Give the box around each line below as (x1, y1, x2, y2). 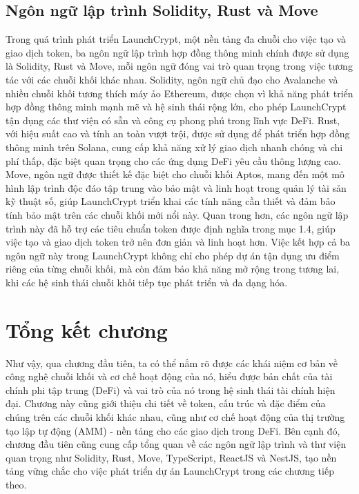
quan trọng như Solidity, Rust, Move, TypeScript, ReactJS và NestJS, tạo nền (6, 450, 337, 464)
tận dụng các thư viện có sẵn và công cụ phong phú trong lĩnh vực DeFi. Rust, (6, 112, 340, 127)
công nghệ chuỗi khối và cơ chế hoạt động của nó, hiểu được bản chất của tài (6, 369, 333, 384)
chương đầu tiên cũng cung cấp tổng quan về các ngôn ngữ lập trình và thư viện (6, 437, 347, 451)
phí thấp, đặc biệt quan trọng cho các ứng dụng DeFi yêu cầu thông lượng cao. (6, 153, 341, 168)
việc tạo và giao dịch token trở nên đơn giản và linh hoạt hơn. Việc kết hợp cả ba (6, 235, 350, 249)
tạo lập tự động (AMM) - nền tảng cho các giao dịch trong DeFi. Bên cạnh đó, (6, 423, 340, 437)
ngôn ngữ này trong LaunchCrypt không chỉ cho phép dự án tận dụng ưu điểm (6, 248, 340, 262)
